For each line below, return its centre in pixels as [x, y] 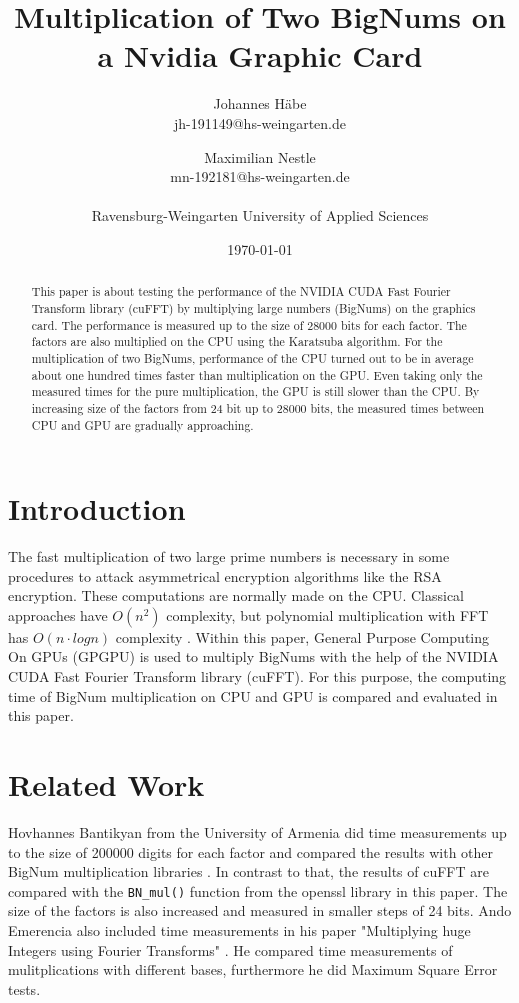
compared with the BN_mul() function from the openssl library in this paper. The [258, 890]
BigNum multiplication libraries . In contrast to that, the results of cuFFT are [248, 871]
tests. [24, 988]
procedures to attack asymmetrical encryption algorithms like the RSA [225, 575]
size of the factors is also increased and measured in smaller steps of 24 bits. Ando [260, 910]
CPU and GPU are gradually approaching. [142, 424]
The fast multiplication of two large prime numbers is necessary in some [229, 556]
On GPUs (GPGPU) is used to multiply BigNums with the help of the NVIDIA [253, 656]
